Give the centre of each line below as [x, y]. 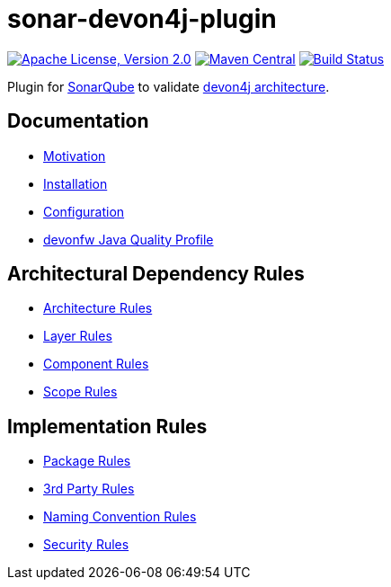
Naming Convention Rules [120, 517]
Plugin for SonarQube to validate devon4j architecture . [169, 86]
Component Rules [96, 364]
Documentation [78, 121]
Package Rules [87, 461]
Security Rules [86, 545]
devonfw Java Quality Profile [129, 239]
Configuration [84, 211]
